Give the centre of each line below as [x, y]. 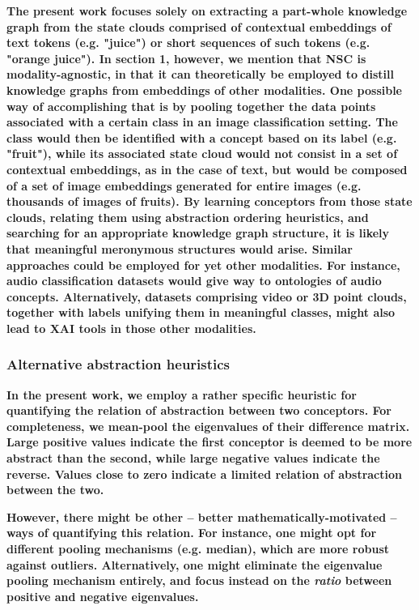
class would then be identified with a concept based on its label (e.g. [202, 137]
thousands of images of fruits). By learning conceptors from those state [209, 201]
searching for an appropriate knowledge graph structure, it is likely [198, 233]
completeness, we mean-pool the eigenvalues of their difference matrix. [208, 426]
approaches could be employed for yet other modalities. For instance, [203, 264]
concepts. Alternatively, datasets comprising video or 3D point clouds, [207, 296]
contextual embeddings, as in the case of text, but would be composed [207, 169]
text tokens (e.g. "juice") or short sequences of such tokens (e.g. [188, 43]
